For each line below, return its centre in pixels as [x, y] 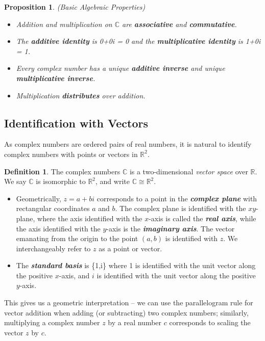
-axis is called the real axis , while [202, 218]
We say [15, 181]
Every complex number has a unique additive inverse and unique [121, 68]
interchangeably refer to [53, 248]
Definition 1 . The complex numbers [62, 171]
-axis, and [74, 275]
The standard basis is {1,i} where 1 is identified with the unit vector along [136, 265]
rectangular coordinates [53, 208]
